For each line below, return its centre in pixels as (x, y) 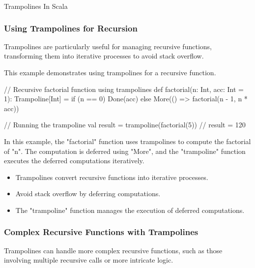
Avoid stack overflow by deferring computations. (88, 194)
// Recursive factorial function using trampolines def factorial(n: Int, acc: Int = (124, 89)
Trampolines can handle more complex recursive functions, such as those (113, 250)
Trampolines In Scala (36, 6)
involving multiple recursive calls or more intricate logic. (89, 260)
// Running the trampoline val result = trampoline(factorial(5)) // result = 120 (125, 125)
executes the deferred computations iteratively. (74, 161)
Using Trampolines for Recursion (71, 28)
